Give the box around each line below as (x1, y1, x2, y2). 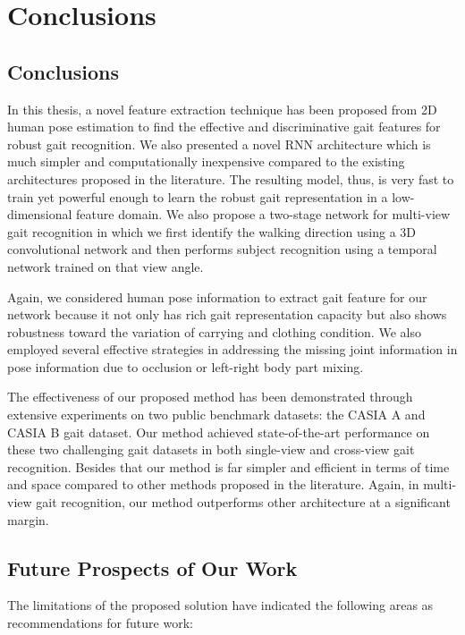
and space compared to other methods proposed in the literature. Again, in (7, 475, 419, 494)
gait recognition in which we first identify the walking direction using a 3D (7, 222, 417, 241)
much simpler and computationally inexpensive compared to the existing (7, 152, 405, 171)
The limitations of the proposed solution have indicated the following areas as (7, 596, 434, 614)
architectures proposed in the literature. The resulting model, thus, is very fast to (7, 169, 454, 188)
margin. (7, 510, 49, 529)
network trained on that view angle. (7, 257, 204, 275)
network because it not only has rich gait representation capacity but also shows (7, 305, 447, 324)
